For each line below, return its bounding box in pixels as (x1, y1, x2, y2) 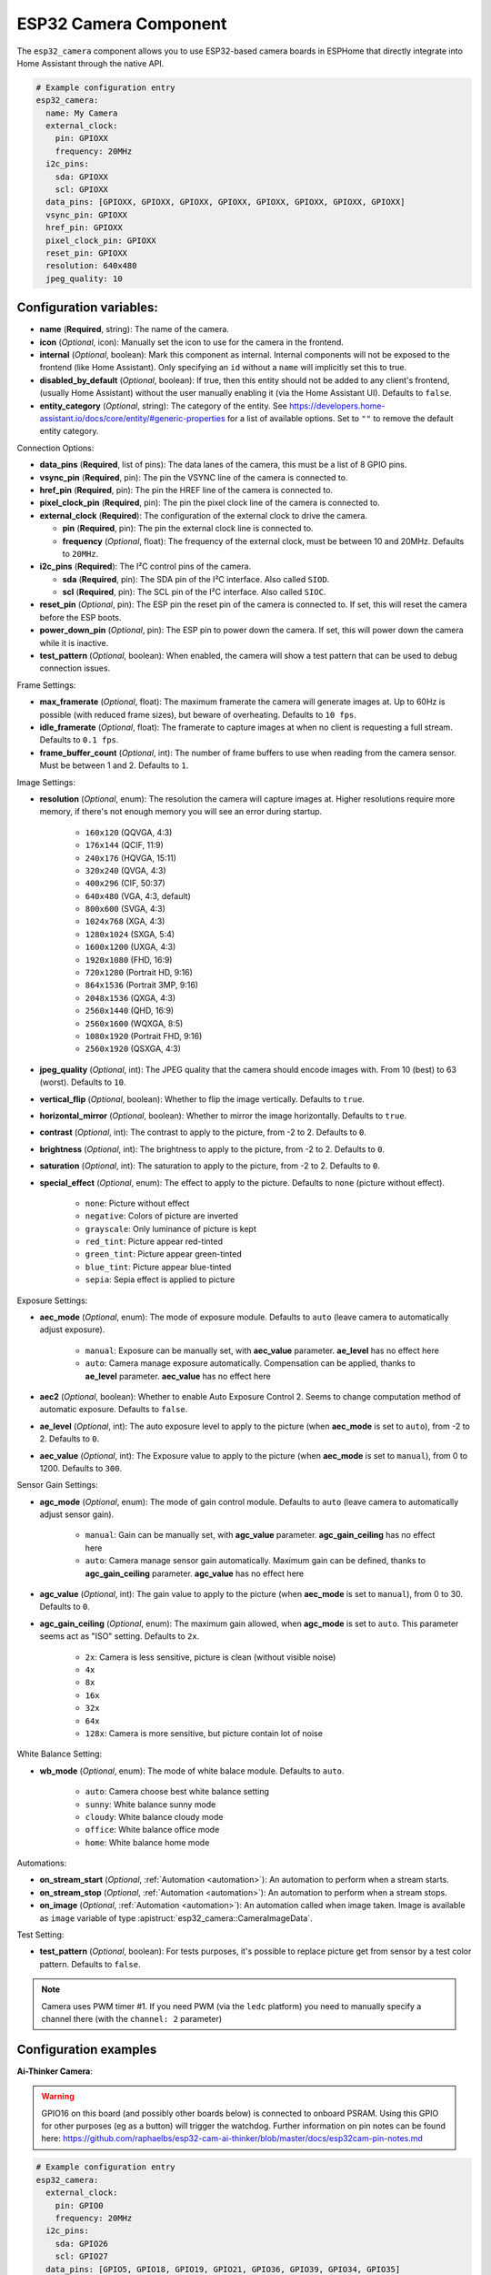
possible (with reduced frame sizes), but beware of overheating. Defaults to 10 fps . (39, 709, 356, 720)
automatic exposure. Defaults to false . (39, 1404, 188, 1415)
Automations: (16, 1857, 67, 1869)
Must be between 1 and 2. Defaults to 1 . (39, 760, 189, 771)
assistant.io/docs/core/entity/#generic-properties (39, 413, 226, 424)
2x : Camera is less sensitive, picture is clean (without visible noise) (85, 1652, 336, 1663)
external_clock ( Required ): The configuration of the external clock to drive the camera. (39, 510, 368, 521)
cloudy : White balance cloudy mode (85, 1811, 224, 1822)
